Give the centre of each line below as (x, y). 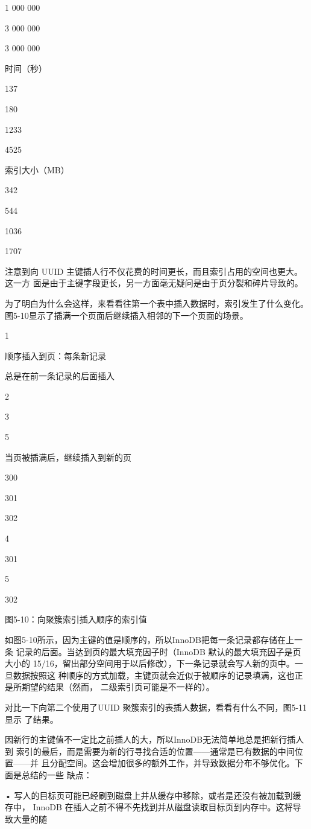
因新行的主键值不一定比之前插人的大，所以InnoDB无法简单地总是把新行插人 (155, 739)
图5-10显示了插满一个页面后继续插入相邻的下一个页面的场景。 (127, 315)
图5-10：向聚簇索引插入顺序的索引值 (76, 619)
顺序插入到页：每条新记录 (55, 355)
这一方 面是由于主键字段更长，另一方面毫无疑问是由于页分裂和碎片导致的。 (154, 283)
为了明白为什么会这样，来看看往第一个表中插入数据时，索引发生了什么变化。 (157, 303)
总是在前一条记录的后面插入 (60, 376)
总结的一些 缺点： (57, 774)
